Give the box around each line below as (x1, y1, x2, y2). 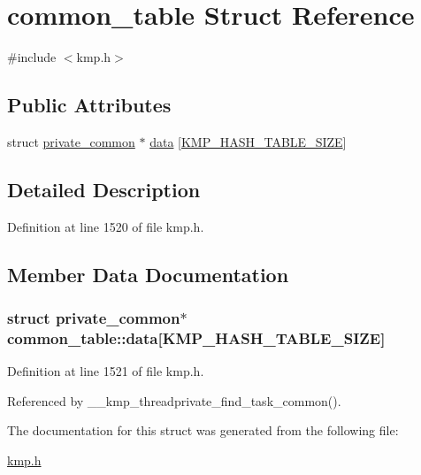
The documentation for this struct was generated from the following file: (7, 421, 399, 440)
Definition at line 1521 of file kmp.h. (7, 362, 204, 380)
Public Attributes (7, 91, 172, 119)
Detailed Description (7, 175, 201, 203)
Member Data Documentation (7, 260, 289, 287)
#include (7, 48, 57, 66)
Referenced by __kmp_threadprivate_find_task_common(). (7, 391, 341, 410)
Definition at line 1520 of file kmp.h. (7, 217, 204, 235)
